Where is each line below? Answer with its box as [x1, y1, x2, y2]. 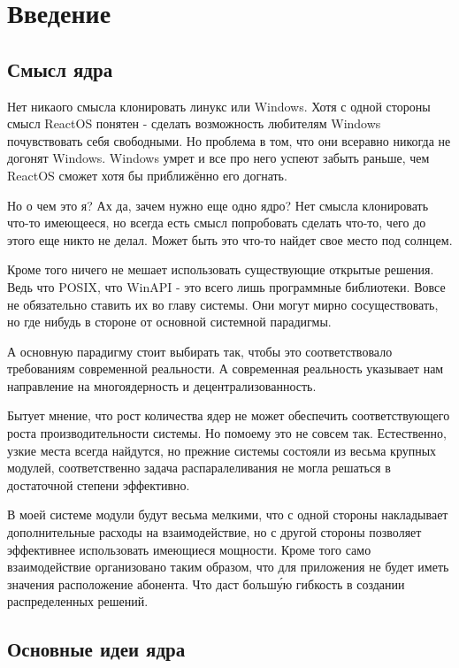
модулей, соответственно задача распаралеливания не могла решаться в [7, 458, 391, 477]
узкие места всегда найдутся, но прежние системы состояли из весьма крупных [7, 441, 437, 459]
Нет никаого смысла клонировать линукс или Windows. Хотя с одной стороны [7, 96, 431, 115]
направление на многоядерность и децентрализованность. [7, 376, 317, 395]
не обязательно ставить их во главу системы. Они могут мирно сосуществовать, [7, 295, 439, 313]
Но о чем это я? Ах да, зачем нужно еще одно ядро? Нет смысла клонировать [7, 196, 429, 214]
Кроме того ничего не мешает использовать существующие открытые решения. [7, 260, 434, 279]
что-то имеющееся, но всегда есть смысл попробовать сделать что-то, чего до [7, 213, 426, 232]
